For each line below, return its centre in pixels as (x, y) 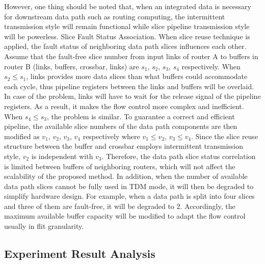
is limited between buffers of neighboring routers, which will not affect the (120, 166)
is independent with (62, 156)
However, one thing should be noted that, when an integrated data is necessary (128, 6)
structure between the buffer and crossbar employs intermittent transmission (124, 146)
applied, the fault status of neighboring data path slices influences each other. (125, 46)
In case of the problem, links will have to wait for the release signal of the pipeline (132, 96)
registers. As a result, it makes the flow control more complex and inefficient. (124, 106)
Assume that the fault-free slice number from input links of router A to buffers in (131, 56)
